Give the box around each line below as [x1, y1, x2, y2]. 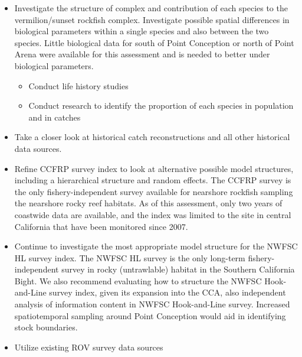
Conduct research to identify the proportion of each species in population [28, 99, 294, 112]
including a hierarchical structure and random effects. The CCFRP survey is [14, 174, 291, 186]
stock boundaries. [14, 321, 78, 333]
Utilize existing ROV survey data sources [14, 340, 163, 353]
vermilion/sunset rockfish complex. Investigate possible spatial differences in [14, 13, 290, 25]
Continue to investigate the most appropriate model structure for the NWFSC [14, 240, 298, 252]
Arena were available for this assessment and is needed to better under [14, 48, 270, 60]
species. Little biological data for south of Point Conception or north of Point [14, 36, 294, 48]
